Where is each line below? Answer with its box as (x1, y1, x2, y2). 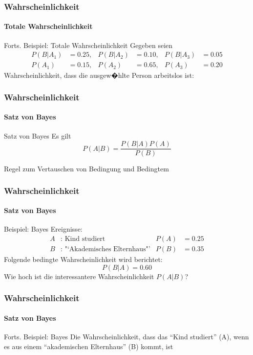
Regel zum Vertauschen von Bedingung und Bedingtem (4, 164, 169, 174)
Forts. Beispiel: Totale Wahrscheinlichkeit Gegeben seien (4, 40, 173, 50)
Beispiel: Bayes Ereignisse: (4, 224, 83, 234)
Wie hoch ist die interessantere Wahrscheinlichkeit (4, 271, 154, 281)
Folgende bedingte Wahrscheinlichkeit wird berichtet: (4, 254, 163, 264)
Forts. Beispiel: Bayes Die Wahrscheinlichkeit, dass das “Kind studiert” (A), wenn (4, 331, 249, 341)
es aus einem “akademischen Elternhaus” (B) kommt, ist (4, 341, 173, 351)
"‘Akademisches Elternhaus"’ (64, 246, 150, 253)
